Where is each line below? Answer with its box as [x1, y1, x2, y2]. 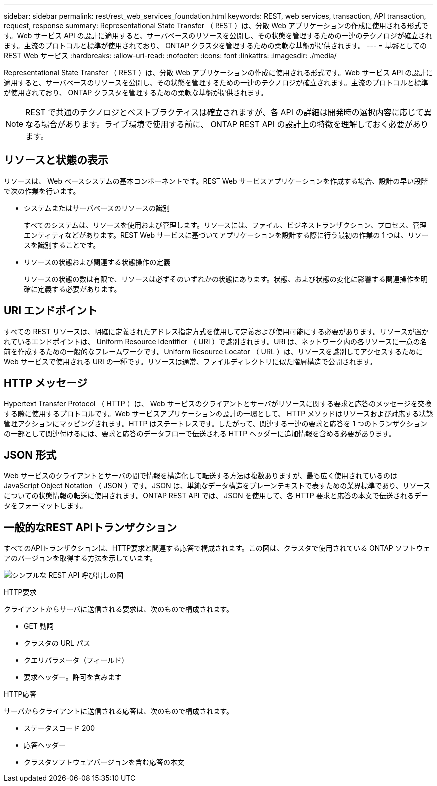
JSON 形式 [4, 448, 57, 461]
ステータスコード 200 [24, 724, 95, 733]
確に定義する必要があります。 [24, 284, 121, 293]
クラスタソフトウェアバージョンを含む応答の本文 [24, 758, 184, 767]
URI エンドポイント [4, 304, 98, 317]
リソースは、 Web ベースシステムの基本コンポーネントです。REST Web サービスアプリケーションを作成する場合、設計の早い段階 [4, 176, 428, 185]
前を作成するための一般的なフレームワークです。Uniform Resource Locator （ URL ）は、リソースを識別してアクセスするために [4, 347, 423, 356]
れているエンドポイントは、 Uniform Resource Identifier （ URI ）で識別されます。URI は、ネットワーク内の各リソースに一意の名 [4, 337, 427, 346]
